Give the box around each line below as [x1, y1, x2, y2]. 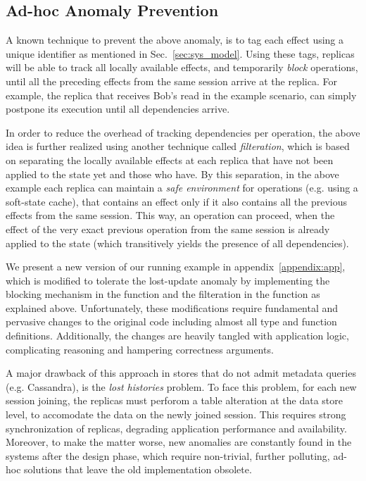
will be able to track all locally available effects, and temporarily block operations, [6, 60, 358, 75]
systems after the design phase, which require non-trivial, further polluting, [6, 448, 330, 463]
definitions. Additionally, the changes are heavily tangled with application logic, [6, 328, 349, 343]
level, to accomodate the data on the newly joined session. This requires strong [6, 407, 346, 422]
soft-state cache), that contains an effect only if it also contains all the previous [6, 194, 348, 208]
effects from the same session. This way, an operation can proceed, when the [6, 208, 335, 223]
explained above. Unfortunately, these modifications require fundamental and [6, 300, 339, 315]
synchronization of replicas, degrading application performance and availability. [6, 420, 347, 435]
